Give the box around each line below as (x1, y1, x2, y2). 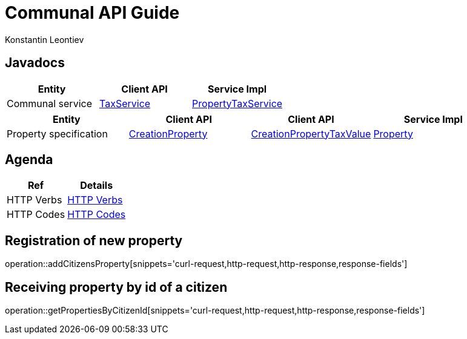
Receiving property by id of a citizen (5, 279, 228, 295)
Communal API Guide (5, 2, 180, 23)
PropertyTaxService (192, 97, 283, 110)
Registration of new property (5, 232, 183, 248)
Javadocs (5, 55, 65, 71)
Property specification (7, 127, 108, 140)
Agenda (5, 152, 53, 168)
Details (80, 179, 113, 192)
